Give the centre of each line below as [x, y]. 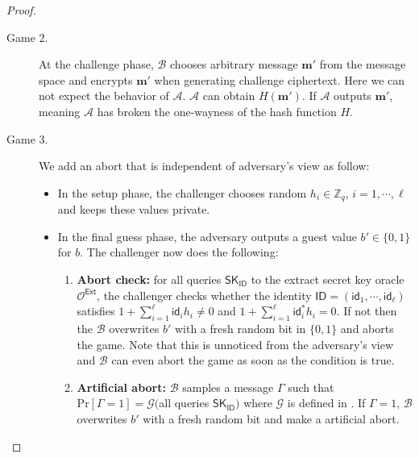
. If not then [367, 311]
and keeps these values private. [134, 209]
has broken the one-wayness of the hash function [217, 111]
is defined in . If [326, 403]
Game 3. [27, 138]
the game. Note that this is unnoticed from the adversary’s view [235, 344]
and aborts [367, 328]
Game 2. [27, 37]
